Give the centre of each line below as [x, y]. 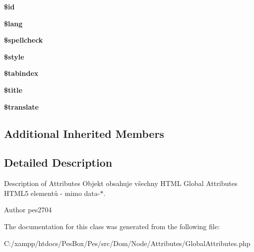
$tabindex [21, 73]
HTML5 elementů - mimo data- [52, 193]
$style [14, 56]
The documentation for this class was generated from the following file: [112, 226]
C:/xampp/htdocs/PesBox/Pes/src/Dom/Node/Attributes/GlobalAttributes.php [127, 243]
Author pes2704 [28, 210]
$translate [21, 106]
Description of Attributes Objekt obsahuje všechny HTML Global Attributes [121, 183]
